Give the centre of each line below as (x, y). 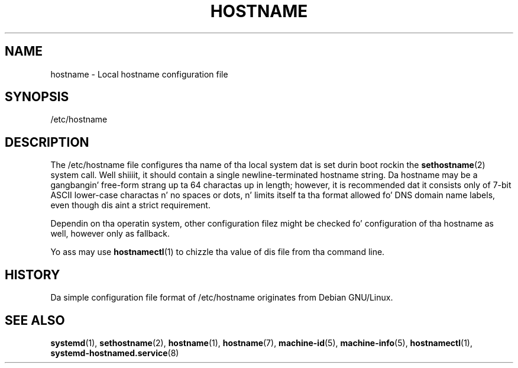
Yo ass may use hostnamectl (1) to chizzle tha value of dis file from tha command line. (218, 252)
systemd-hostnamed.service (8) (115, 353)
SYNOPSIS (37, 97)
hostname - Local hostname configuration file (139, 74)
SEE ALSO (35, 320)
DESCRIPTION (47, 142)
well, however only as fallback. (110, 234)
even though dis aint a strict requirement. (130, 205)
